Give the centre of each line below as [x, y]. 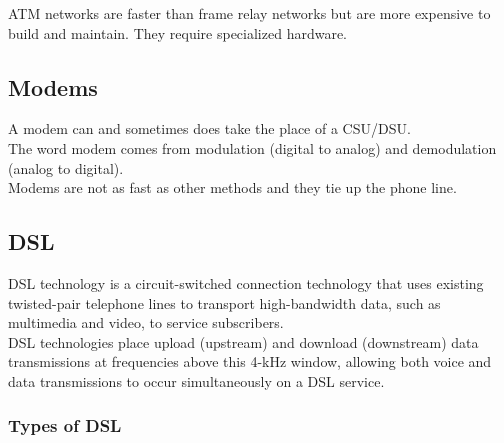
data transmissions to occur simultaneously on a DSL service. [196, 380]
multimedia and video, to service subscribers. [146, 322]
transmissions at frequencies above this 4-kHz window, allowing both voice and [250, 361]
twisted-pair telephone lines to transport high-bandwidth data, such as [224, 302]
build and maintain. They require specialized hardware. [177, 32]
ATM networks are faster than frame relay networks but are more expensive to [249, 13]
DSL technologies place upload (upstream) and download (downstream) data [243, 341]
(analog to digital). [66, 167]
